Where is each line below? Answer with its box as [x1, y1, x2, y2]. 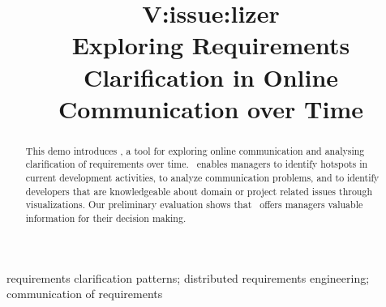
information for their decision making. [25, 211, 187, 225]
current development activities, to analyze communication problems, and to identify [25, 171, 380, 185]
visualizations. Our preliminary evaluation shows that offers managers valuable [25, 198, 363, 211]
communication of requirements [6, 285, 163, 302]
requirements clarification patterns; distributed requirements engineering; [6, 269, 370, 286]
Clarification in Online [83, 60, 339, 93]
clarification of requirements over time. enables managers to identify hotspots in [25, 157, 368, 171]
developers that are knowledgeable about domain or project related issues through [25, 184, 373, 198]
